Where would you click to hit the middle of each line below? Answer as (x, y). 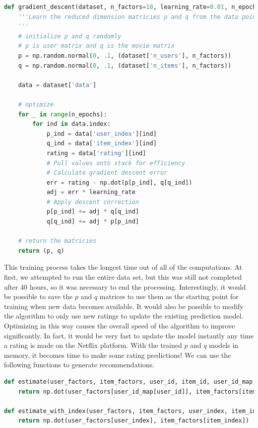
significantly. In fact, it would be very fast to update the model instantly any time (129, 335)
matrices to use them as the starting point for (169, 296)
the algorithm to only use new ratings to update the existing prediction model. (124, 316)
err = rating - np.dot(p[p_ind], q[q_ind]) (119, 182)
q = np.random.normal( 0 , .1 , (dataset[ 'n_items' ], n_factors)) (125, 65)
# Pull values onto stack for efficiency (116, 163)
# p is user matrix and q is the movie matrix (96, 46)
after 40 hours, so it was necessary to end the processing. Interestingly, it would (125, 286)
